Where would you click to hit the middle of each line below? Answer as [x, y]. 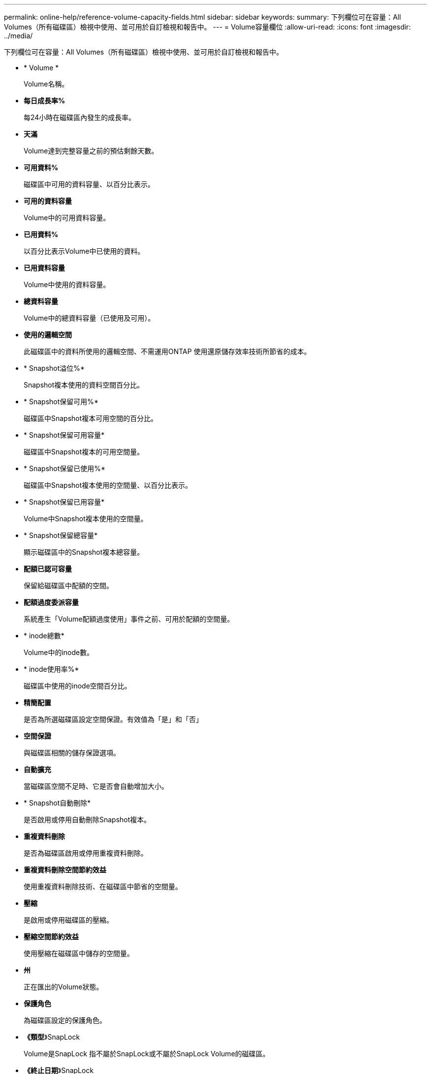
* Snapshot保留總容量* [61, 535]
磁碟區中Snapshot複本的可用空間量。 [84, 452]
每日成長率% [45, 101]
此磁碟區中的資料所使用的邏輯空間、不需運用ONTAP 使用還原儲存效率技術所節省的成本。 [167, 351]
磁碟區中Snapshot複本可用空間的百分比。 [91, 418]
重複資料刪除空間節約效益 [65, 870]
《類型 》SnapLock [52, 1037]
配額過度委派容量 [51, 602]
